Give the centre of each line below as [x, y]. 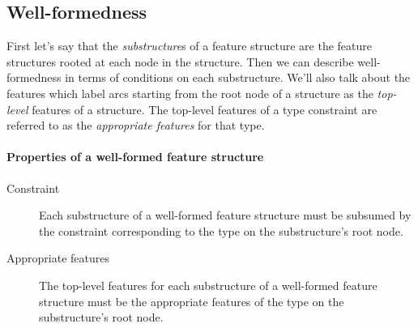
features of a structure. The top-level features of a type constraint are [205, 109]
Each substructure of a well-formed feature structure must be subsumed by [225, 215]
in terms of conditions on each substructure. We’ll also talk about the [238, 77]
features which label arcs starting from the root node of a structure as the [190, 93]
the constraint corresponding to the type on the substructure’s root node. [221, 230]
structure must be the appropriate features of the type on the [192, 301]
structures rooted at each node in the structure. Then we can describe [180, 61]
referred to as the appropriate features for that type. [136, 125]
